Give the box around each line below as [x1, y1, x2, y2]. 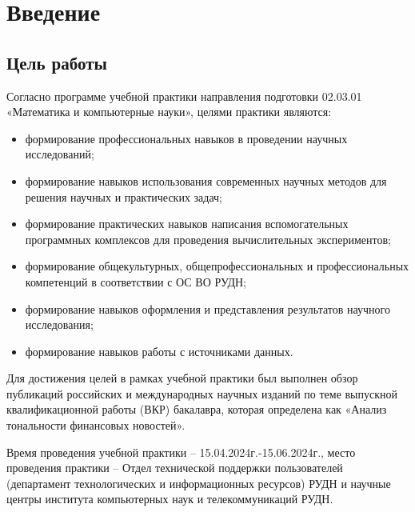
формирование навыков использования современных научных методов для [25, 172, 387, 189]
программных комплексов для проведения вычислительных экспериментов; [25, 230, 391, 247]
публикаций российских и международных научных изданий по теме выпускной [6, 385, 398, 402]
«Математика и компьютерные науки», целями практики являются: [6, 103, 332, 120]
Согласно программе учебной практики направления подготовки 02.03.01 [6, 87, 362, 104]
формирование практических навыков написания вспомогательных [25, 215, 349, 232]
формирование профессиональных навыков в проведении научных [25, 130, 348, 146]
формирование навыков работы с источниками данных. [25, 342, 293, 359]
